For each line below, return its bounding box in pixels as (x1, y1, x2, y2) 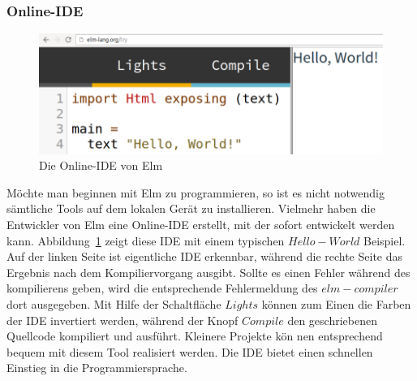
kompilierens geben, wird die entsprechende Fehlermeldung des (6, 279, 318, 297)
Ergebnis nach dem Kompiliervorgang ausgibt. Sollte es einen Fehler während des (6, 263, 411, 280)
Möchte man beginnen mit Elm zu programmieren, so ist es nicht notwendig (6, 184, 385, 201)
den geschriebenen (287, 311, 377, 328)
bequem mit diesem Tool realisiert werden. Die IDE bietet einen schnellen (6, 343, 373, 360)
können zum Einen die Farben (261, 296, 411, 313)
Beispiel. (363, 232, 406, 249)
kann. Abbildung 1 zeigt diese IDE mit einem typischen (6, 232, 285, 249)
